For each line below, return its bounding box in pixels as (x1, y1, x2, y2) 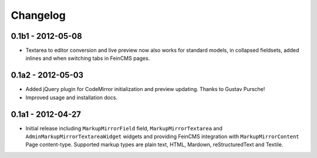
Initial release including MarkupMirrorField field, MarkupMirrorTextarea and (25, 125, 223, 132)
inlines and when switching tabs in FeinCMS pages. (25, 55, 150, 62)
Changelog (11, 9, 66, 22)
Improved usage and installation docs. (25, 94, 118, 101)
